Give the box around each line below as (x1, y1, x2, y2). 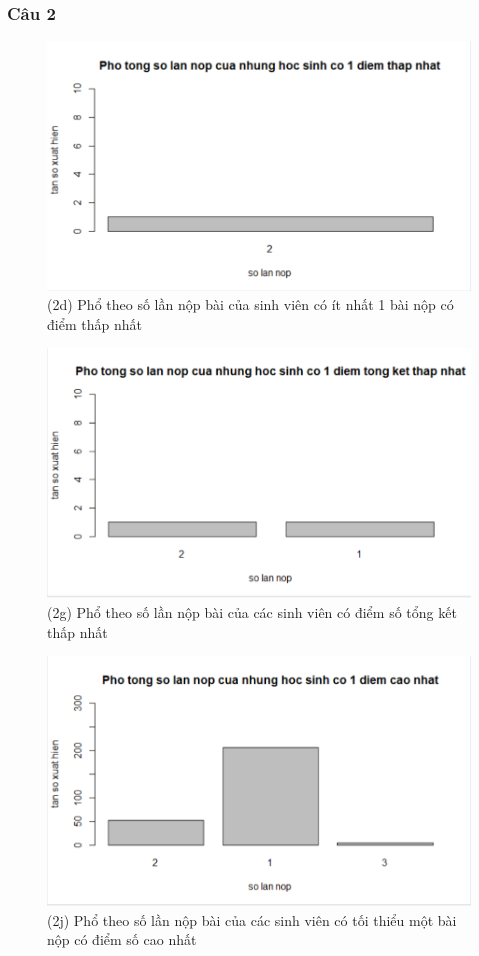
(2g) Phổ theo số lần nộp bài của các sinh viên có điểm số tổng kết (47, 602, 457, 623)
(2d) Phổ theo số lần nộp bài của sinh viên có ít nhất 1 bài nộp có (47, 294, 454, 315)
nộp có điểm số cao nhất (47, 929, 197, 950)
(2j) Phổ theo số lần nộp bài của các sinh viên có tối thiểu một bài (47, 909, 457, 930)
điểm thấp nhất (47, 313, 142, 334)
